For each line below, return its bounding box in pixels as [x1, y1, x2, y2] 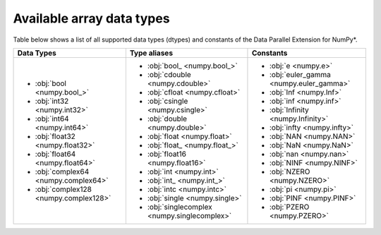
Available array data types [13, 11, 170, 26]
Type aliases [129, 48, 173, 58]
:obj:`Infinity [269, 104, 310, 114]
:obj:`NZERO [269, 167, 310, 176]
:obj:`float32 [35, 131, 75, 141]
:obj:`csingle [147, 96, 188, 106]
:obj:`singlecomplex [147, 202, 212, 212]
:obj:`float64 [35, 149, 76, 159]
